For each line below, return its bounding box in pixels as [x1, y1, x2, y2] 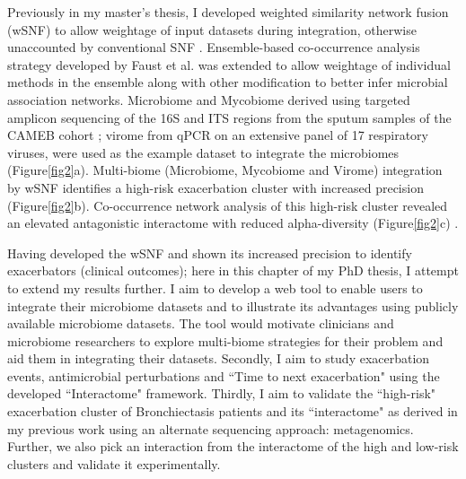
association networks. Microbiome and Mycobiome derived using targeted [7, 90, 410, 109]
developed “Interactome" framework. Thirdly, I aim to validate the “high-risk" [7, 384, 436, 403]
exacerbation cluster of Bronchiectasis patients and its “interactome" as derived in [7, 402, 458, 421]
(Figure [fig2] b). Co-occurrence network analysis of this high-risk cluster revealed [7, 196, 448, 214]
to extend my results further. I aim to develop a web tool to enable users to [7, 278, 423, 297]
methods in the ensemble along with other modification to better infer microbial [7, 73, 448, 91]
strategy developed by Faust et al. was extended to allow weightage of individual [7, 55, 451, 74]
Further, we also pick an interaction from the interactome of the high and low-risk [7, 437, 459, 456]
